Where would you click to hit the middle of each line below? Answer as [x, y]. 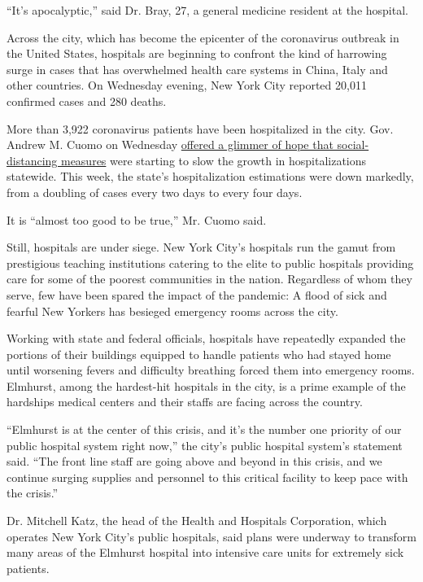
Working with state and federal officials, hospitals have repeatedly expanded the [206, 338]
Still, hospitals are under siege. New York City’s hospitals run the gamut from [201, 247]
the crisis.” [33, 493]
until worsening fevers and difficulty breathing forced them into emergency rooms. [211, 370]
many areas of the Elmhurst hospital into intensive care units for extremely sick [205, 552]
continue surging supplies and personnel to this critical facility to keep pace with [207, 477]
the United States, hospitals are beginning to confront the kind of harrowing [197, 53]
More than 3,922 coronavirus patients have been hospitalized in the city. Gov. [200, 128]
